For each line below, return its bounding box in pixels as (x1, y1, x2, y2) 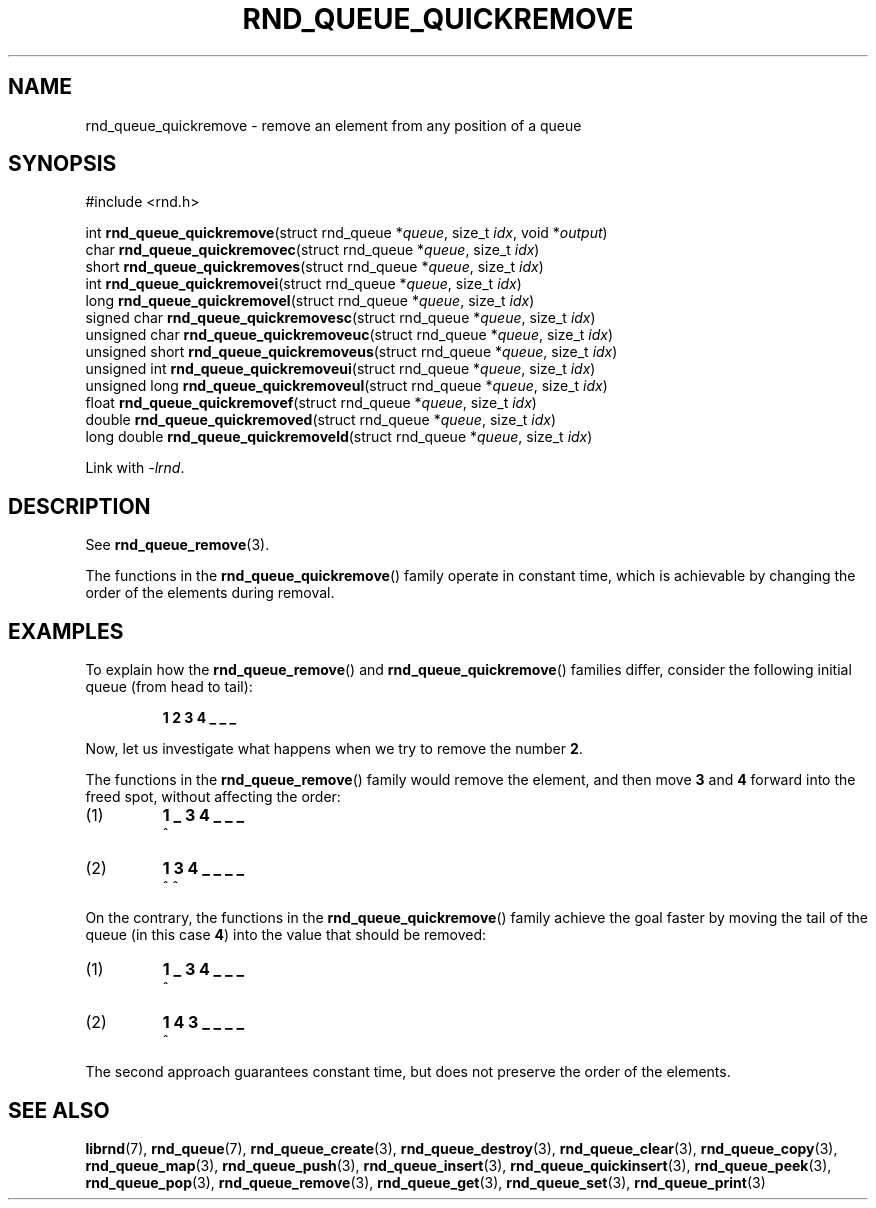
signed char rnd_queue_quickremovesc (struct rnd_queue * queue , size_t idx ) (85, 309, 596, 327)
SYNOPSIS (8, 151, 117, 177)
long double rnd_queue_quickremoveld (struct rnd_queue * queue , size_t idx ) (85, 428, 593, 446)
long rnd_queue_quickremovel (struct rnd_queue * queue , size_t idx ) (85, 292, 535, 310)
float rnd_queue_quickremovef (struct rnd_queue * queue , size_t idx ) (85, 394, 537, 412)
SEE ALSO (8, 1097, 110, 1123)
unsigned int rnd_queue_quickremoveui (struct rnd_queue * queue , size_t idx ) (85, 360, 596, 378)
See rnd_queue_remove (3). (85, 536, 270, 554)
